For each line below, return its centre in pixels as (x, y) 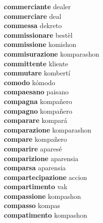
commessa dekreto (33, 25)
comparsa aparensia (35, 168)
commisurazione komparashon (51, 53)
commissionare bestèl (38, 35)
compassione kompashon (43, 196)
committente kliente (36, 63)
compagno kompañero (38, 111)
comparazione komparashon (48, 129)
